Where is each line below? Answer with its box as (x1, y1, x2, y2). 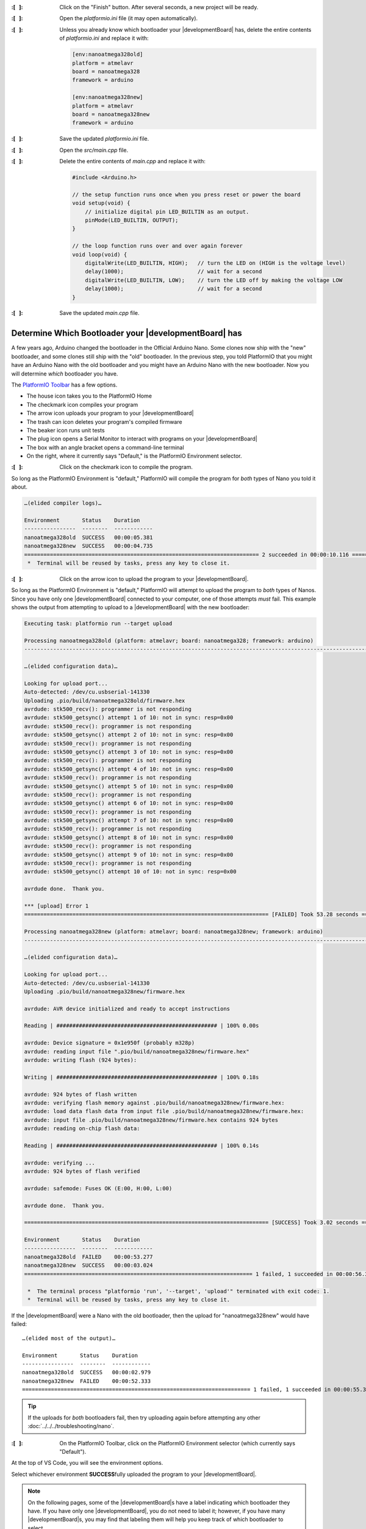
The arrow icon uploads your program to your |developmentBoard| (26, 410, 194, 417)
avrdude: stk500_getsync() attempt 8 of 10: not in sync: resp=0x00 (24, 834, 234, 841)
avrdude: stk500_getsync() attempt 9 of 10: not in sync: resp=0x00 (24, 851, 234, 858)
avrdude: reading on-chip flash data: (24, 1125, 140, 1132)
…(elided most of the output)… (22, 1335, 116, 1342)
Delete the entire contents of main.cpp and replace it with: (59, 158, 206, 165)
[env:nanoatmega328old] (72, 51, 143, 58)
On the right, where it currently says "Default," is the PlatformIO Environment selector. (26, 453, 242, 460)
